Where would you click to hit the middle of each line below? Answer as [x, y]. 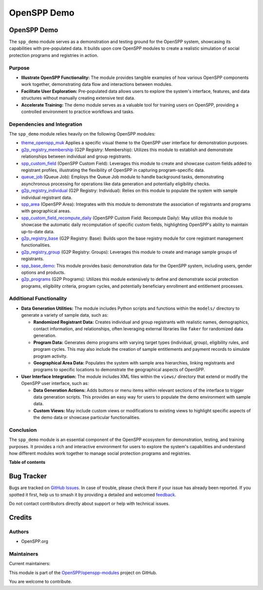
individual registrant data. [47, 197]
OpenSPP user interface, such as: [55, 383]
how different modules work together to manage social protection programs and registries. [100, 453]
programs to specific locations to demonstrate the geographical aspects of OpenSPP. [119, 370]
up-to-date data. [38, 231]
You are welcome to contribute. [40, 582]
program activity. [50, 356]
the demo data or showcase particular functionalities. [87, 418]
